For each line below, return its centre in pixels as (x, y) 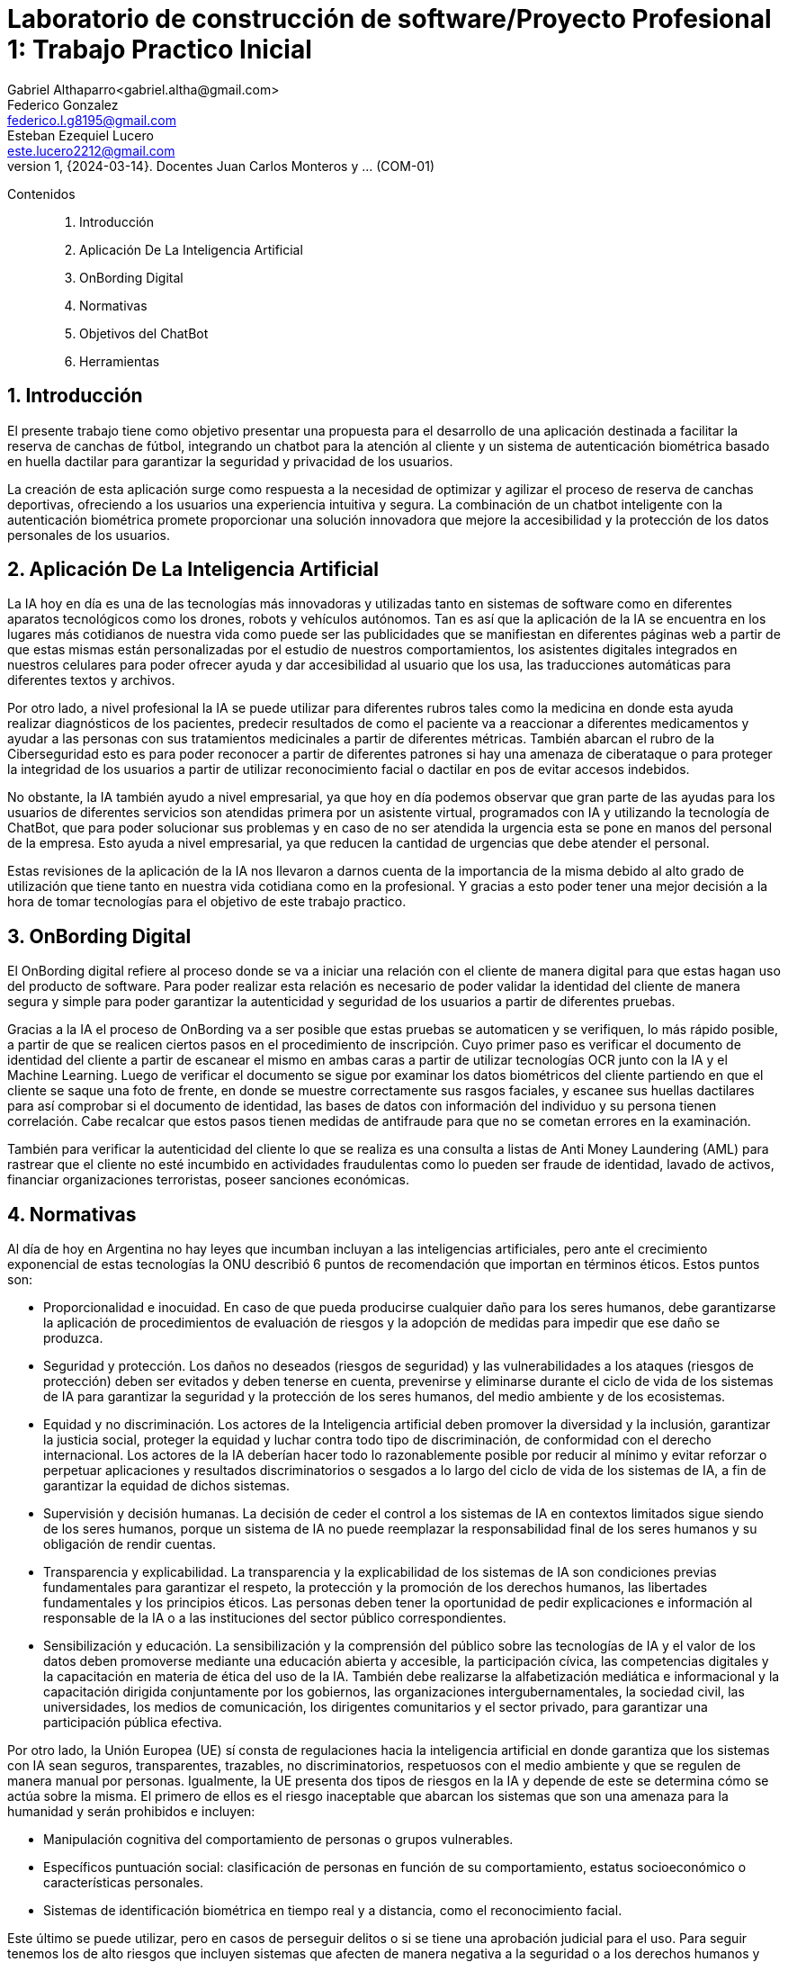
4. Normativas (72, 1214)
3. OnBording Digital (99, 936)
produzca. (73, 1338)
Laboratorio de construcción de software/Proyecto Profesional (390, 19)
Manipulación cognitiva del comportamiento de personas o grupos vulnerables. (278, 1840)
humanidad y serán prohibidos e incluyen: (131, 1812)
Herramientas (120, 361)
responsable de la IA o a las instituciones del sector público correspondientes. (275, 1618)
